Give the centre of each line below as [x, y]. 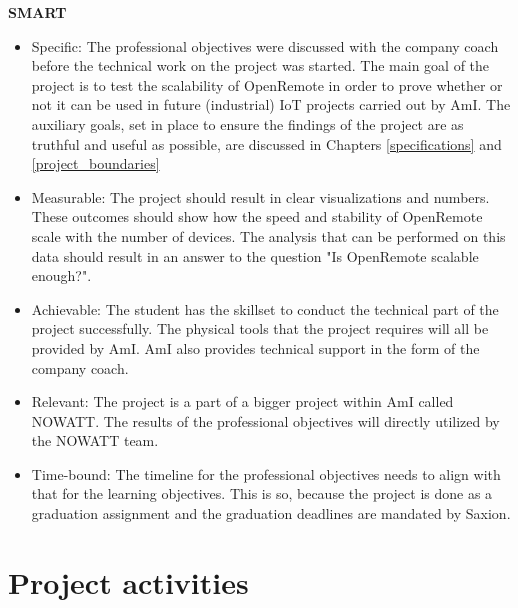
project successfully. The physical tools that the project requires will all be [260, 328]
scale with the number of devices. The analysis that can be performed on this [268, 235]
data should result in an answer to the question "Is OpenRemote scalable [255, 255]
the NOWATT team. [95, 440]
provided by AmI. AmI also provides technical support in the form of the [255, 347]
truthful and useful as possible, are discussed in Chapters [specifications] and [266, 143]
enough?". [61, 275]
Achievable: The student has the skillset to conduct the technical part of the [265, 308]
